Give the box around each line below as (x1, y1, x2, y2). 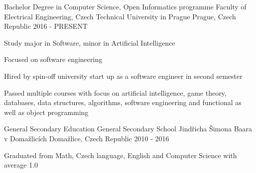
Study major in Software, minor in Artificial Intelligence (4, 37, 175, 48)
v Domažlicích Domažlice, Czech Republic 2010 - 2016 (4, 133, 169, 143)
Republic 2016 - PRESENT (4, 21, 88, 31)
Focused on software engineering (4, 54, 103, 64)
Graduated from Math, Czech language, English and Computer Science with (4, 150, 237, 160)
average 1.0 (4, 160, 38, 170)
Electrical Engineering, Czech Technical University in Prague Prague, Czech (4, 11, 236, 21)
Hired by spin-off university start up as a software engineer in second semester (4, 70, 243, 81)
